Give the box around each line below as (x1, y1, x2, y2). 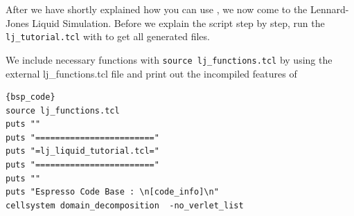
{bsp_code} (6, 92, 55, 102)
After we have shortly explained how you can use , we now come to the (6, 2, 308, 16)
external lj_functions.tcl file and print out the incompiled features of (6, 66, 297, 80)
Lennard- (310, 2, 349, 16)
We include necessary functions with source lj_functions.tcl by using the (6, 52, 333, 66)
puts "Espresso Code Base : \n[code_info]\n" (6, 187, 219, 197)
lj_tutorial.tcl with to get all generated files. (6, 29, 210, 44)
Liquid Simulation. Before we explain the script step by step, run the (32, 15, 325, 30)
